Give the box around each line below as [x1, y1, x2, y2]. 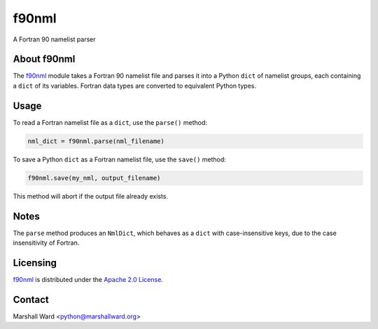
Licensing [13, 257, 57, 269]
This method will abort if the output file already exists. [13, 192, 168, 200]
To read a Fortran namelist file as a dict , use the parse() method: [13, 118, 208, 126]
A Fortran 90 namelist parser [13, 35, 96, 43]
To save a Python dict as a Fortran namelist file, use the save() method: [13, 155, 227, 163]
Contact [13, 293, 49, 305]
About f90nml [13, 53, 76, 65]
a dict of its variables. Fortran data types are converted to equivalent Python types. [13, 81, 257, 90]
